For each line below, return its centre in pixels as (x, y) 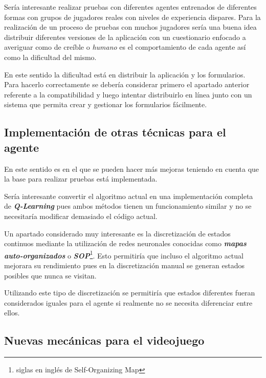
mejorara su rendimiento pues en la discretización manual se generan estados (125, 265)
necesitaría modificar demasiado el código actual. (81, 216)
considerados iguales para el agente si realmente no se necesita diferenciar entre (128, 302)
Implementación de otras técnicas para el (115, 132)
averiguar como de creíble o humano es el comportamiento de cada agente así (125, 47)
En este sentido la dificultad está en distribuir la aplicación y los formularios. (125, 74)
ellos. (12, 313)
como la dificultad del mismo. (50, 57)
